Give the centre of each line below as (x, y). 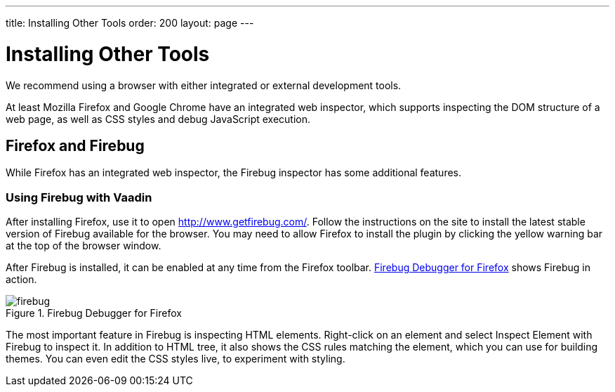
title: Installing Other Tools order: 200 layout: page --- (130, 23)
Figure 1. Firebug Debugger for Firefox (94, 313)
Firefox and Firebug (75, 145)
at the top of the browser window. (84, 246)
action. (21, 280)
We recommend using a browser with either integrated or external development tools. (204, 85)
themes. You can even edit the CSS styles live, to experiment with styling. (176, 359)
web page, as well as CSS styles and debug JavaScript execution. (158, 119)
